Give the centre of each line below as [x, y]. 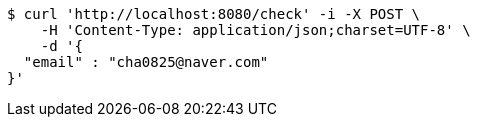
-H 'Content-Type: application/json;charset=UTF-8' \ [255, 30]
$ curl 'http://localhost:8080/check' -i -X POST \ [214, 14]
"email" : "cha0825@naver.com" [146, 62]
